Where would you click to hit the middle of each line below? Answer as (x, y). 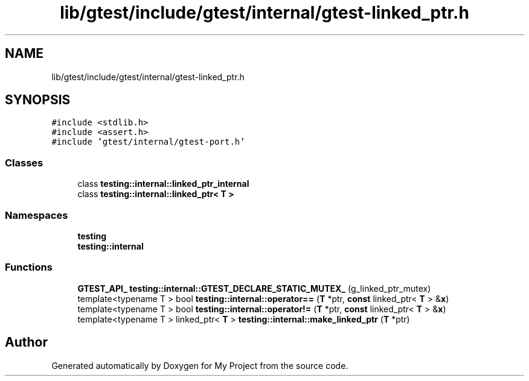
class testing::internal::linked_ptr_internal (163, 184)
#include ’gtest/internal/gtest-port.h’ (148, 142)
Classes (24, 162)
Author (26, 342)
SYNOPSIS (38, 100)
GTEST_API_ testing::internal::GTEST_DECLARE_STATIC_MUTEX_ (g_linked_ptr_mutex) (254, 288)
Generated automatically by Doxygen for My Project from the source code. (200, 365)
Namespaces (37, 215)
